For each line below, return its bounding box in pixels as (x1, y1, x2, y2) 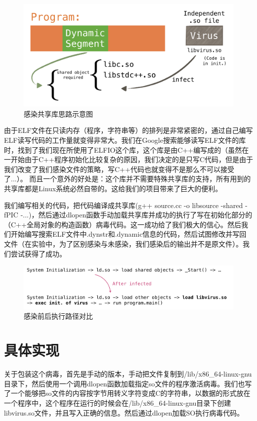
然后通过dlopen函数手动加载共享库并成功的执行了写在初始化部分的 (38, 210, 253, 220)
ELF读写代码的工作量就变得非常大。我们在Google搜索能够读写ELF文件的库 (4, 135, 246, 145)
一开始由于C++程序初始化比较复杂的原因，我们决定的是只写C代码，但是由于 (4, 154, 253, 165)
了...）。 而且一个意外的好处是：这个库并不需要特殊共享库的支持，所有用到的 (4, 173, 251, 184)
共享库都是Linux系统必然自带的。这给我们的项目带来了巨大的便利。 (4, 183, 222, 194)
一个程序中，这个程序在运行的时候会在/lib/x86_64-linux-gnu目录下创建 (4, 397, 231, 408)
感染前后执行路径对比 (24, 311, 93, 321)
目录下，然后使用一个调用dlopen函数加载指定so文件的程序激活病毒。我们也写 (4, 378, 252, 388)
